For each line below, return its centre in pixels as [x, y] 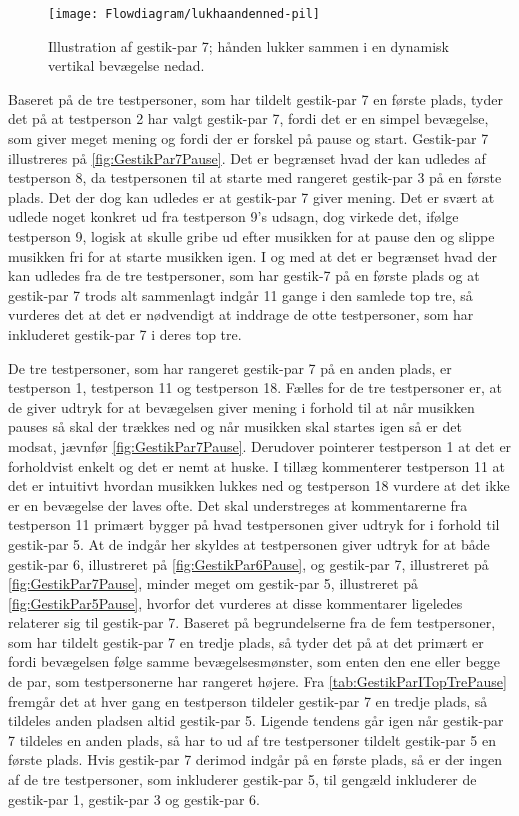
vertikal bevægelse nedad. [126, 65]
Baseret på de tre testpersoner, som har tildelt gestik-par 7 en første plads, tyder [255, 98]
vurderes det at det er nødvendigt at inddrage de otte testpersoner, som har [241, 314]
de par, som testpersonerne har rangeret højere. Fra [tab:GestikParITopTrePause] [257, 681]
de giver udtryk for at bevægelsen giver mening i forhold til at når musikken [241, 406]
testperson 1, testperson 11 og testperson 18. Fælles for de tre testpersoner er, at [255, 387]
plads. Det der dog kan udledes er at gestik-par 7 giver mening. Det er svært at [251, 196]
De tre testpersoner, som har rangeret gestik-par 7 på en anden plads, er [230, 367]
